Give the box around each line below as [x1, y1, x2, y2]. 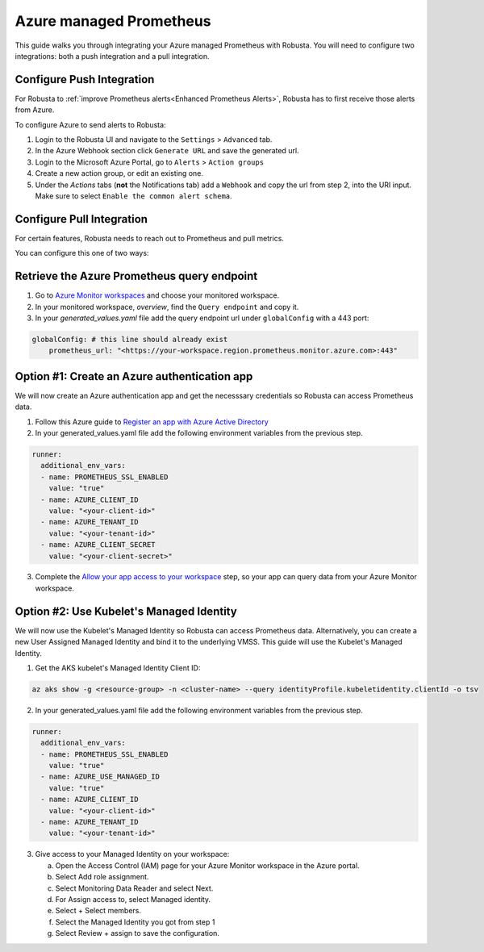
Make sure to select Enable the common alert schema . [35, 190, 233, 201]
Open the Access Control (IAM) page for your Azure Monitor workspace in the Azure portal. [55, 860, 360, 871]
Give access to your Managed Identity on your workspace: [35, 850, 230, 859]
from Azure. [15, 105, 55, 115]
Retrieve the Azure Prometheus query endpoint [15, 269, 258, 283]
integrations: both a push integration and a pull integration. [15, 51, 210, 61]
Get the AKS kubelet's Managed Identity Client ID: [35, 662, 201, 673]
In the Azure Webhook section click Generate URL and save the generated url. [35, 146, 299, 156]
